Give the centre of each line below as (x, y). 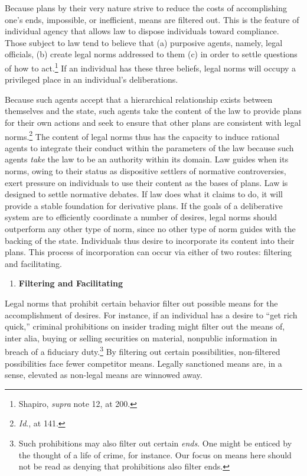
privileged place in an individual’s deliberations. (92, 79)
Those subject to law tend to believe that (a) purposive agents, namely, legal (144, 42)
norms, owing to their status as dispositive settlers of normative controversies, (146, 171)
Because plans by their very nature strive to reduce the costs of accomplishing (146, 8)
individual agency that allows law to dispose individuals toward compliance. (142, 31)
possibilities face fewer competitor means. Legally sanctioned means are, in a (143, 363)
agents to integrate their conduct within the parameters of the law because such (149, 147)
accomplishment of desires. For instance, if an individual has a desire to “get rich (151, 314)
